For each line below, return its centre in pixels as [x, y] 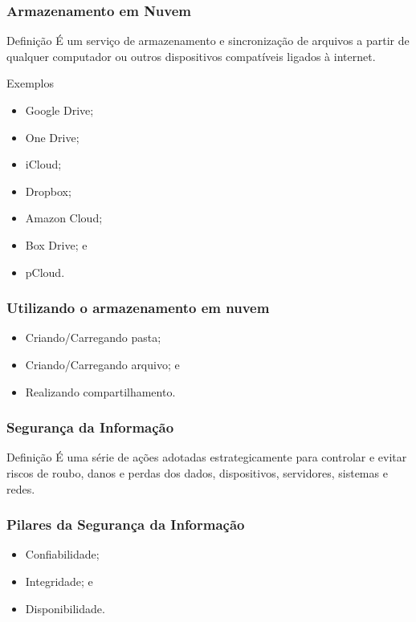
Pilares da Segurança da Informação [126, 524]
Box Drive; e [56, 244]
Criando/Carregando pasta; [93, 337]
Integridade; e [59, 581]
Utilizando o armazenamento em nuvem [138, 308]
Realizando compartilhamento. [100, 391]
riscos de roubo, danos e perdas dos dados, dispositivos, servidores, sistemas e [197, 472]
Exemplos [30, 83]
